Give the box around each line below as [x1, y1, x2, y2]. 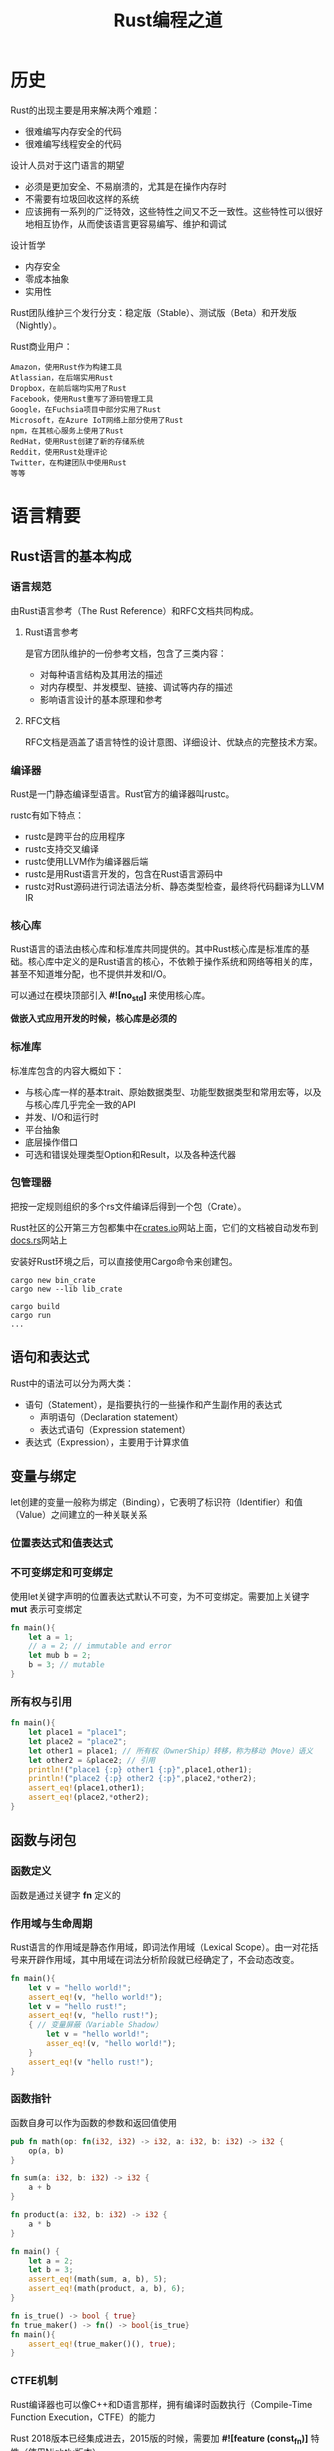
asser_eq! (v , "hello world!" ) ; [46, 2039, 177, 2049]
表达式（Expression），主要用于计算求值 [24, 1436, 190, 1448]
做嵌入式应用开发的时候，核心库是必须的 [10, 1012, 177, 1025]
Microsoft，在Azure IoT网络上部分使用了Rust [10, 415, 184, 425]
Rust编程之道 [113, 9, 223, 32]
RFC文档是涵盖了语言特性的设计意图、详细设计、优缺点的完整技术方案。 [24, 736, 323, 748]
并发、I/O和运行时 [24, 1111, 100, 1123]
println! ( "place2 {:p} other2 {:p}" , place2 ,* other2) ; [28, 1774, 257, 1784]
